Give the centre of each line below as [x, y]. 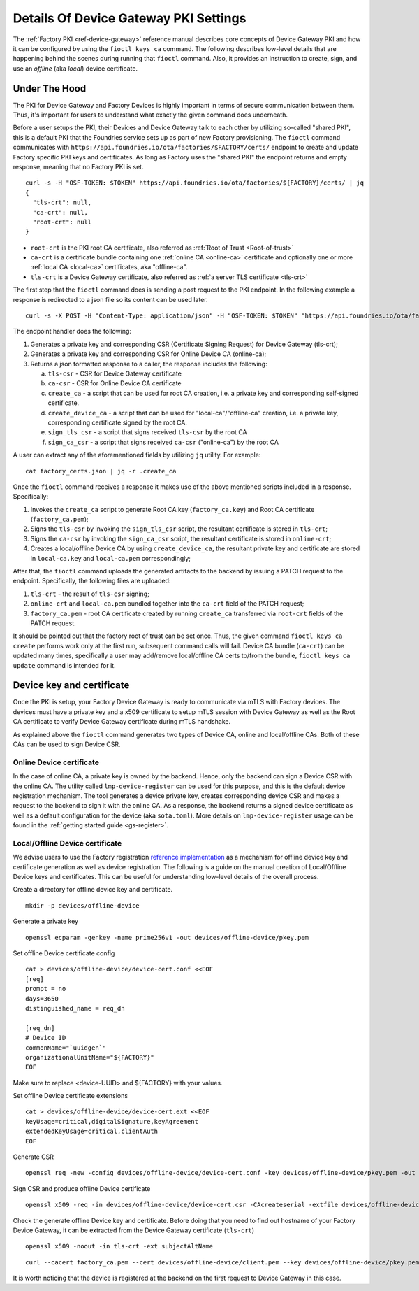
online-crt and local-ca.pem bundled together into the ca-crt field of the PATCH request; [167, 604]
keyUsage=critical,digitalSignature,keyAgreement [112, 1121]
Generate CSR [33, 1157]
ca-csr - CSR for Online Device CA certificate [115, 383]
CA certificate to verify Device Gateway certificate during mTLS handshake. [122, 722]
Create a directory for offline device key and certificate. [93, 890]
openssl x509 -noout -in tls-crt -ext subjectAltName [119, 1246]
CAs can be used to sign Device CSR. [67, 744]
